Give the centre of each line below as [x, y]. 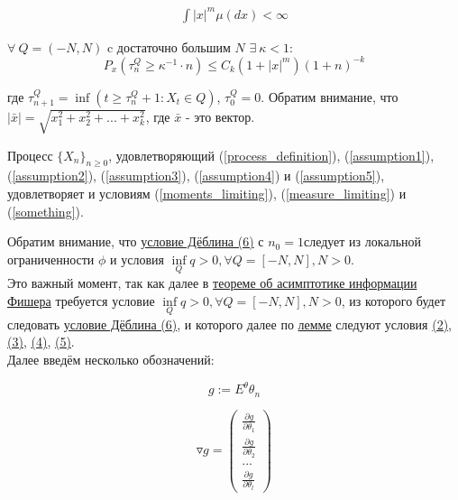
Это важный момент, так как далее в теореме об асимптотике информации [212, 282]
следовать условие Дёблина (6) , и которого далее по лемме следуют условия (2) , [229, 324]
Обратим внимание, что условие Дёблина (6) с [136, 241]
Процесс [30, 155]
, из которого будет [394, 300]
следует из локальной [362, 241]
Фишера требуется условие [81, 300]
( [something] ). [46, 211]
